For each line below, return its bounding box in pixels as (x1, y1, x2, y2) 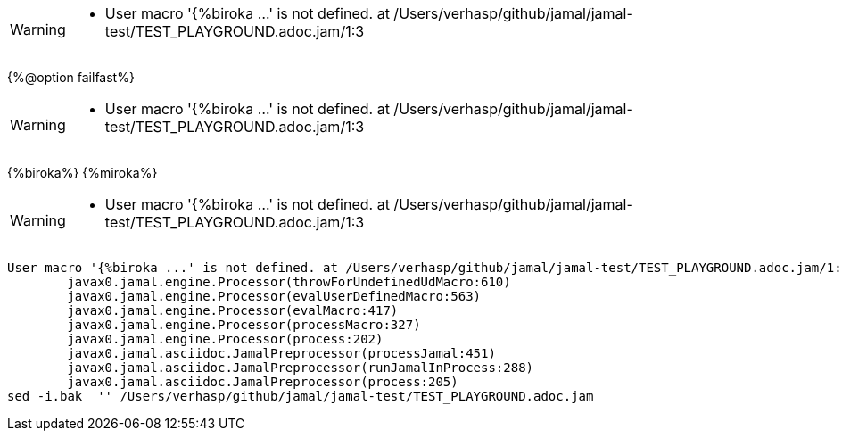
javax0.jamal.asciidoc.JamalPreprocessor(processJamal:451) (67, 346, 496, 360)
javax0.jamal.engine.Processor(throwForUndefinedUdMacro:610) (67, 275, 511, 289)
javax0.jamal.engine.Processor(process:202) (67, 332, 384, 346)
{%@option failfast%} (7, 70, 135, 85)
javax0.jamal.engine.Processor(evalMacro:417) (67, 303, 399, 318)
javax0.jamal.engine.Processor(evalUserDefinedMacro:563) (67, 289, 482, 303)
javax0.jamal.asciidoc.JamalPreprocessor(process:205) (67, 375, 458, 389)
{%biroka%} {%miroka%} (7, 165, 158, 180)
